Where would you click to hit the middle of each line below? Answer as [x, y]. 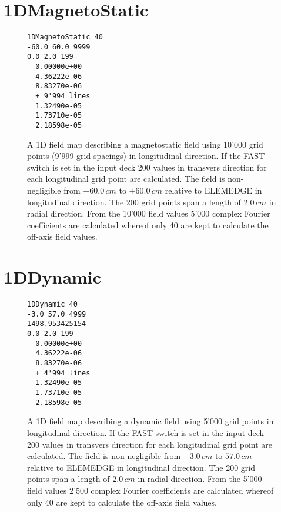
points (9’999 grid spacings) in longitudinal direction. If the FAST [146, 156]
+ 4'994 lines [63, 373]
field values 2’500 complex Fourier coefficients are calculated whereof [150, 490]
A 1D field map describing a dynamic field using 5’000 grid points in [150, 421]
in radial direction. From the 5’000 [200, 479]
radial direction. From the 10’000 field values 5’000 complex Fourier [149, 213]
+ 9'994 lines [63, 96]
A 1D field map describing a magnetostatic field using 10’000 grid [145, 144]
